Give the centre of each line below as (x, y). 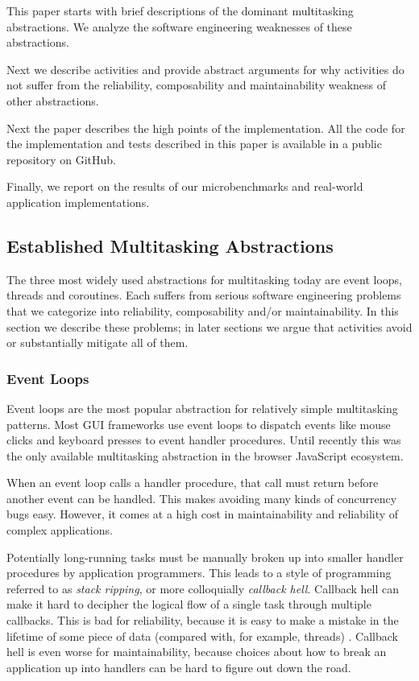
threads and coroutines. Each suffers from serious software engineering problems (204, 295)
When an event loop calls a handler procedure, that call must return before (193, 483)
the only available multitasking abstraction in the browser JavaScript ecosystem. (205, 455)
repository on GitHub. (62, 159)
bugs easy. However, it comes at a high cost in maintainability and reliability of (203, 514)
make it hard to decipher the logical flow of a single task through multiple (189, 604)
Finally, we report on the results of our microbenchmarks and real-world (185, 186)
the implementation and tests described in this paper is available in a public (194, 144)
